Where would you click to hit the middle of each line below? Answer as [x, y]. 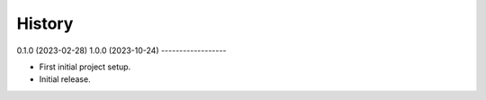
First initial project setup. [85, 67]
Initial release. [65, 79]
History [45, 23]
